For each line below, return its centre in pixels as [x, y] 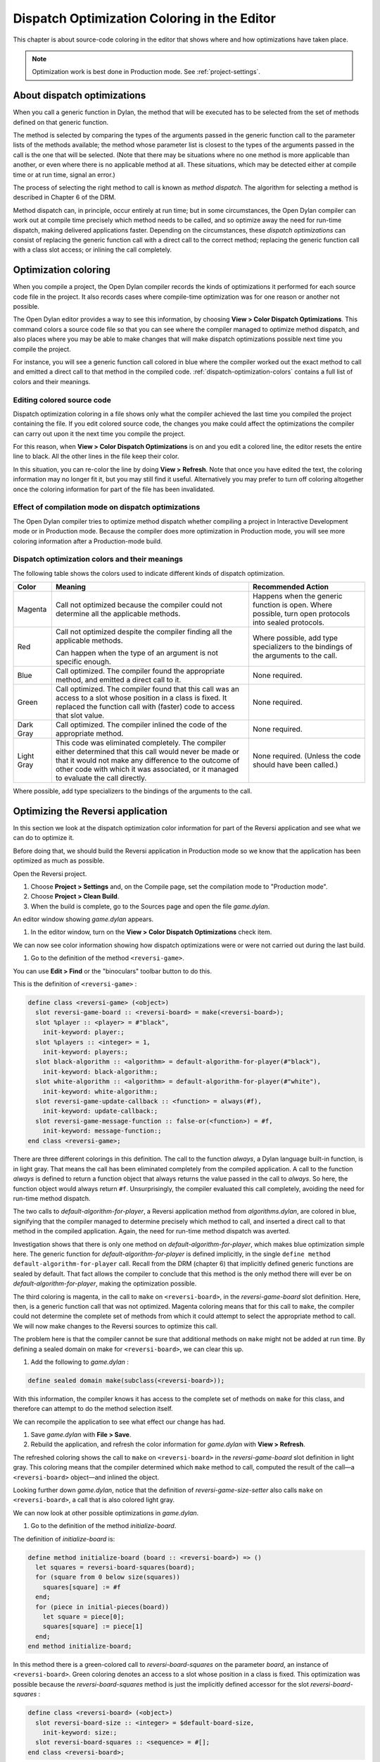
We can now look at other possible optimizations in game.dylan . [106, 1513]
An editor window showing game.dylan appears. [83, 919]
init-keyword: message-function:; [102, 1131]
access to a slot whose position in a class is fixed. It [141, 698]
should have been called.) [295, 765]
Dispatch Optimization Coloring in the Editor [144, 18]
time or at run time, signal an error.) [64, 174]
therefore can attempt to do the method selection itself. [93, 1409]
